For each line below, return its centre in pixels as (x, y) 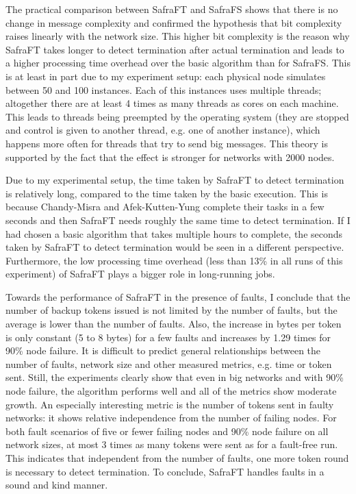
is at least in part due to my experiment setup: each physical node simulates (166, 76)
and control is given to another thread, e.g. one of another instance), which (163, 130)
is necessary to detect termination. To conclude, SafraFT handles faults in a (165, 471)
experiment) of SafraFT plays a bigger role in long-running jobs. (140, 274)
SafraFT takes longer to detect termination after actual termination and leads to (175, 49)
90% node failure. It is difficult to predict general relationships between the (163, 350)
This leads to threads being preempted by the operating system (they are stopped (177, 116)
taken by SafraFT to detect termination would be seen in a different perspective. (175, 247)
